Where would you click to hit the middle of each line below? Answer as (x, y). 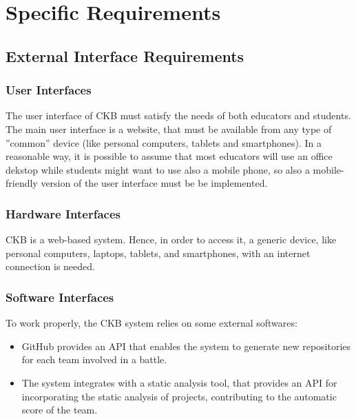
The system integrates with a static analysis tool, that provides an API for (179, 382)
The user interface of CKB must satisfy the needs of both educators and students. (178, 115)
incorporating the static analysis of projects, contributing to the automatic (179, 396)
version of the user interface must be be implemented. (154, 183)
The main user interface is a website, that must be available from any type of (169, 129)
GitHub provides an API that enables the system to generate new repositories (186, 346)
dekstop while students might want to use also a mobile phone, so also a (158, 169)
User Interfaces (49, 90)
